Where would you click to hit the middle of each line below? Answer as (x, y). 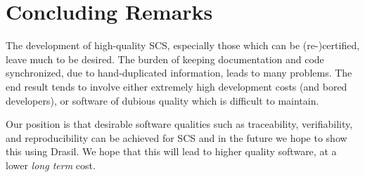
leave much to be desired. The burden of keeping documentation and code (165, 59)
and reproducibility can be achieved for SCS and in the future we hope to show (177, 137)
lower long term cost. (51, 165)
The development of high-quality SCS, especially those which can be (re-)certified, (183, 45)
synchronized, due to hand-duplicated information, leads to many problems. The (179, 73)
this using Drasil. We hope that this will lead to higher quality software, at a (171, 151)
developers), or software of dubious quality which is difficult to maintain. (162, 100)
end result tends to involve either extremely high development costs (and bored (177, 86)
